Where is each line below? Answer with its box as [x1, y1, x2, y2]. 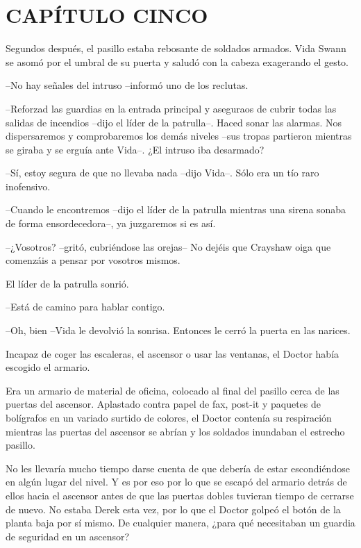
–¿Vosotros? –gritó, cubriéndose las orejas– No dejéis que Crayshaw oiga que [6, 239, 331, 254]
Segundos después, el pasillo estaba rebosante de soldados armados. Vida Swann [6, 41, 346, 56]
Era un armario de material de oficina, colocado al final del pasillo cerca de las [6, 383, 339, 397]
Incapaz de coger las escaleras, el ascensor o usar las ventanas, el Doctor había [6, 346, 339, 360]
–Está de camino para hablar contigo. [6, 299, 165, 314]
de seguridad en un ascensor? [6, 529, 130, 543]
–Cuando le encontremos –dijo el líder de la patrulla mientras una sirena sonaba [6, 202, 346, 217]
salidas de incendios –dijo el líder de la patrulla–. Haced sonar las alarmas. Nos [6, 115, 342, 129]
